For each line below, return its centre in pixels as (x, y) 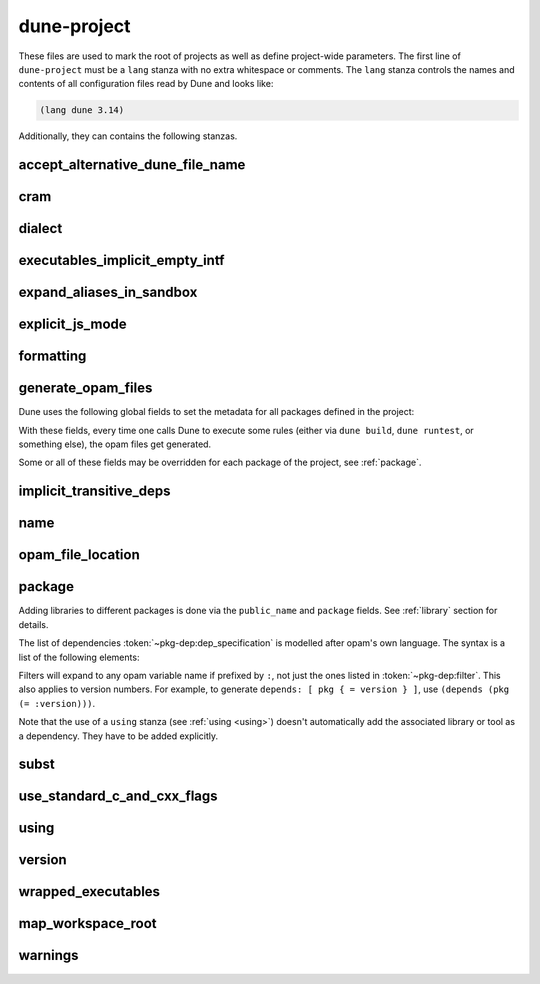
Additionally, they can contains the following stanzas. (128, 136)
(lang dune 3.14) (82, 110)
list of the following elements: (79, 657)
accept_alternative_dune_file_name (132, 165)
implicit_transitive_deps (94, 491)
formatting (52, 356)
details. (33, 624)
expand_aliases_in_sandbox (108, 292)
